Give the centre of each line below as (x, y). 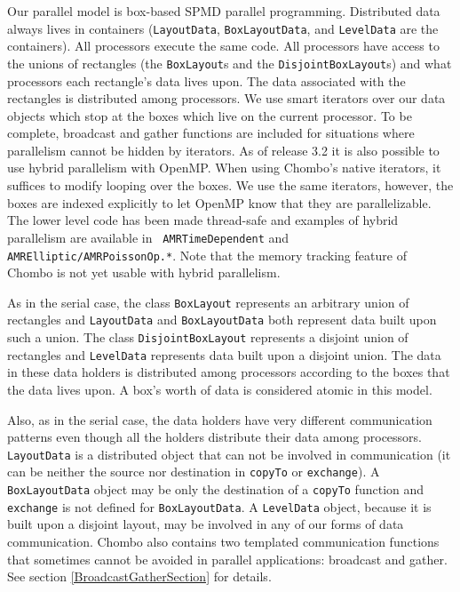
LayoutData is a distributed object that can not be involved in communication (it (229, 454)
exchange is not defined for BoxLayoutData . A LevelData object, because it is (219, 506)
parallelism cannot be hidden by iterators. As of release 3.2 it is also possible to (223, 150)
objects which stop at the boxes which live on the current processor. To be (210, 115)
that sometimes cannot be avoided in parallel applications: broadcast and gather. (227, 559)
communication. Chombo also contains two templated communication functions (223, 541)
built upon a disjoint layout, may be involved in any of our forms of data (206, 524)
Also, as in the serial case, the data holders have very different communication (220, 419)
